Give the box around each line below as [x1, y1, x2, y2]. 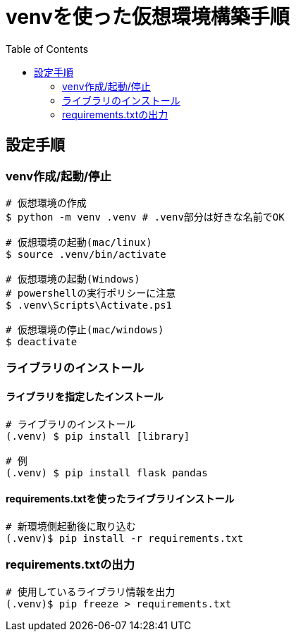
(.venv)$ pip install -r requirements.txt [6, 532, 244, 544]
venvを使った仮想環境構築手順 [6, 5, 290, 29]
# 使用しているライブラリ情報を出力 [6, 586, 175, 598]
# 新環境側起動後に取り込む [6, 520, 136, 532]
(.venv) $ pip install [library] [6, 430, 190, 442]
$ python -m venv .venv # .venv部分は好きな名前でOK [6, 211, 285, 223]
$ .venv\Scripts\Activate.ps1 [6, 299, 173, 311]
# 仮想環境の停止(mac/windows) [6, 323, 164, 335]
